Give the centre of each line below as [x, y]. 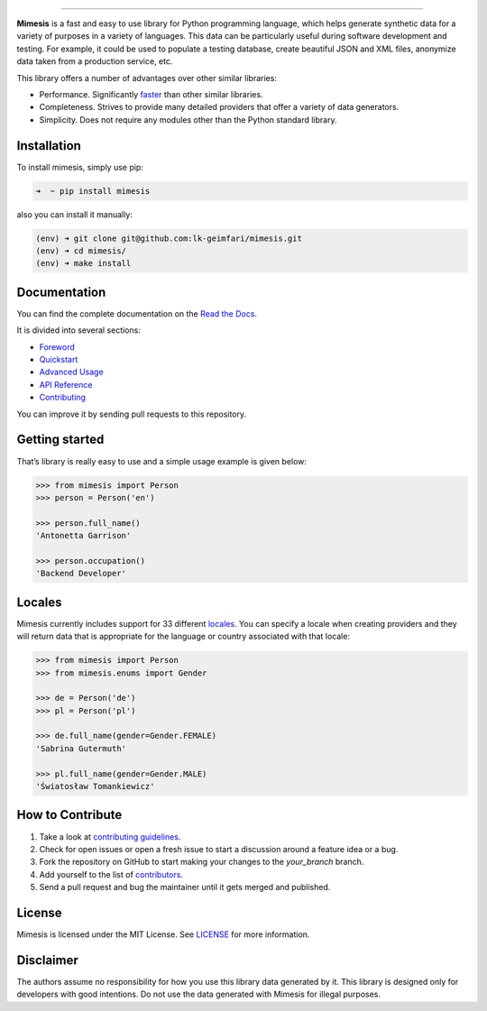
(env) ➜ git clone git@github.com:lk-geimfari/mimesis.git [169, 238]
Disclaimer [47, 960]
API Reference [66, 384]
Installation [49, 146]
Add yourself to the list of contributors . [111, 874]
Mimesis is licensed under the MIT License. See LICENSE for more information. [163, 934]
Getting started [60, 440]
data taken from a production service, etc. [95, 61]
